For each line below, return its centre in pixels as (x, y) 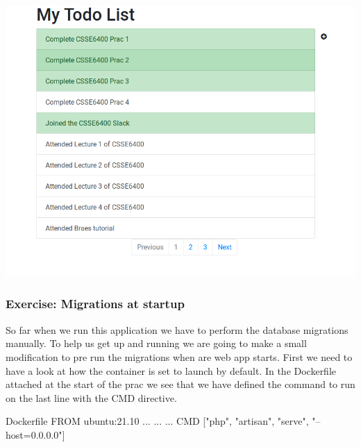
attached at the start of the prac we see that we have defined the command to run (180, 384)
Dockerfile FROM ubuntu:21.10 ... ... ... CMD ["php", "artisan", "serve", (157, 421)
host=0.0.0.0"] (35, 434)
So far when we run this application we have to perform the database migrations (177, 329)
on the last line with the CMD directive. (91, 397)
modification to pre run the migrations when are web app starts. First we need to (179, 356)
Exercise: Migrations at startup (95, 304)
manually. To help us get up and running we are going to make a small (156, 343)
